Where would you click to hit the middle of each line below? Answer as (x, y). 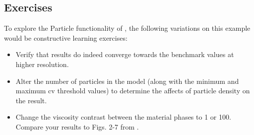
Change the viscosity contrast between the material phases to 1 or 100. (123, 117)
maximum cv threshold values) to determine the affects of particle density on (133, 91)
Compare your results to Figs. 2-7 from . (77, 126)
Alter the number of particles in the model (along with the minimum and (127, 81)
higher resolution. (42, 64)
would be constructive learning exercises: (66, 37)
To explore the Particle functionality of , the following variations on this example (127, 28)
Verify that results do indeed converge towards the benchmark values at (125, 54)
